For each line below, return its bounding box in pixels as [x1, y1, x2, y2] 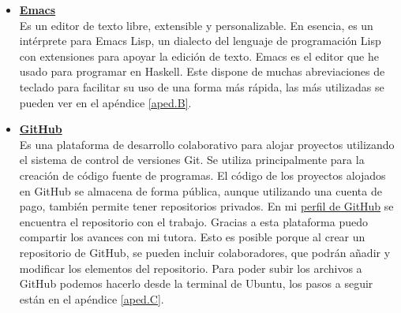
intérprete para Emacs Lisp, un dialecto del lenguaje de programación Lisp [19, 32, 381, 49]
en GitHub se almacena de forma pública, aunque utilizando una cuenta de [19, 182, 382, 199]
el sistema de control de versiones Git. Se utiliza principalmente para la [19, 151, 365, 168]
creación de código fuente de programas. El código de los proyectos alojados [19, 166, 386, 183]
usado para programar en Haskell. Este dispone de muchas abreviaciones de [19, 63, 385, 80]
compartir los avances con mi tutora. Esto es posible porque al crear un [19, 229, 365, 245]
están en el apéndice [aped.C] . [19, 290, 164, 307]
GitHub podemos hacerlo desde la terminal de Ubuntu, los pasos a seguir [19, 275, 373, 292]
